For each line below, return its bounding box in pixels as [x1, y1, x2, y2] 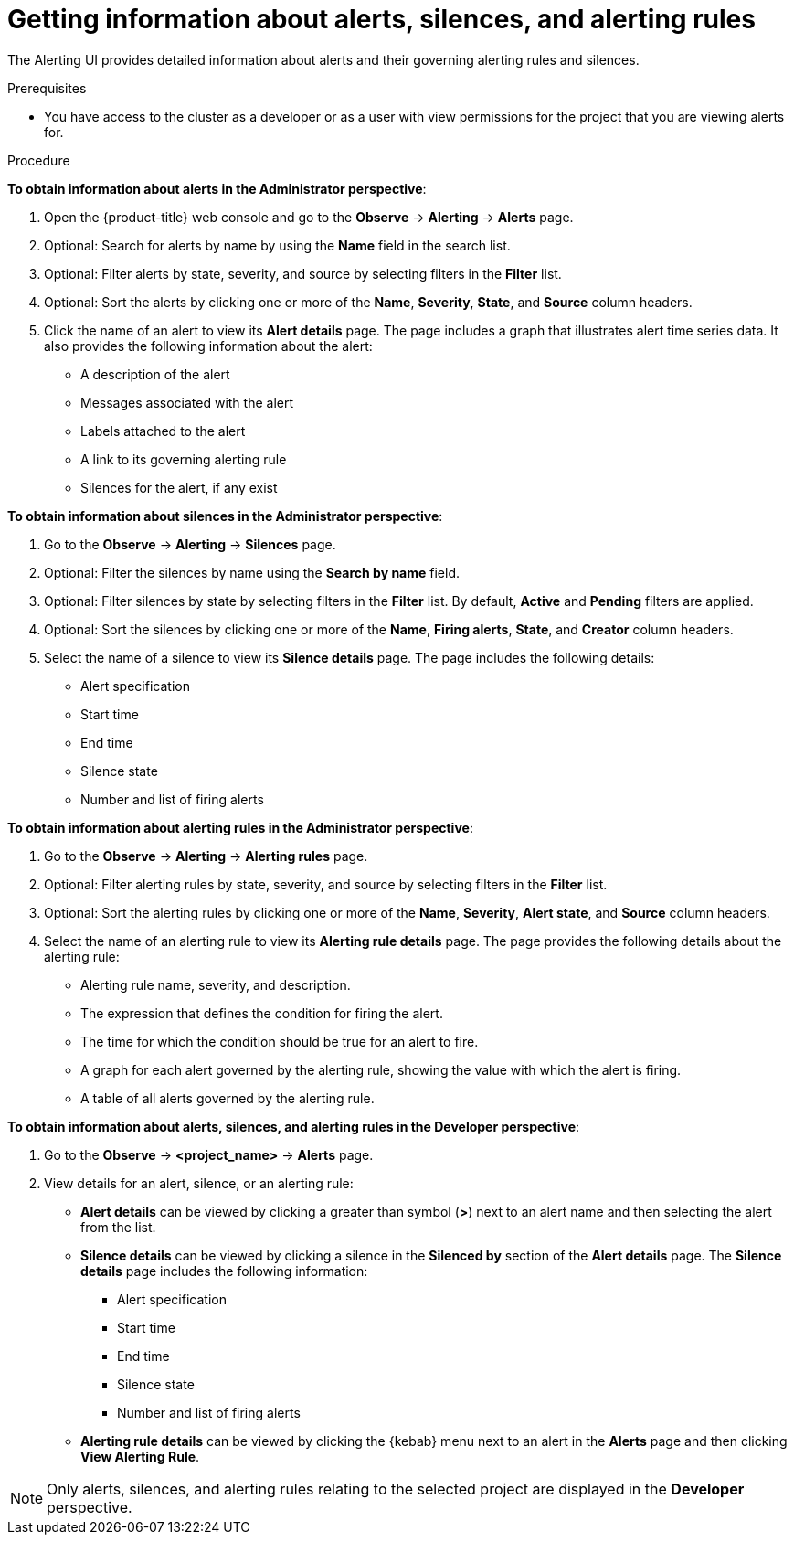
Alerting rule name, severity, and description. [80, 976, 351, 993]
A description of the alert [80, 366, 230, 382]
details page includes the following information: [80, 1262, 368, 1279]
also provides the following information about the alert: [44, 337, 373, 354]
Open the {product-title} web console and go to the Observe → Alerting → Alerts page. [44, 208, 574, 225]
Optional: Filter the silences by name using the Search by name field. [44, 564, 461, 580]
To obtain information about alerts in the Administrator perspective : [7, 180, 427, 197]
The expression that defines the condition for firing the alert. [80, 1005, 443, 1021]
